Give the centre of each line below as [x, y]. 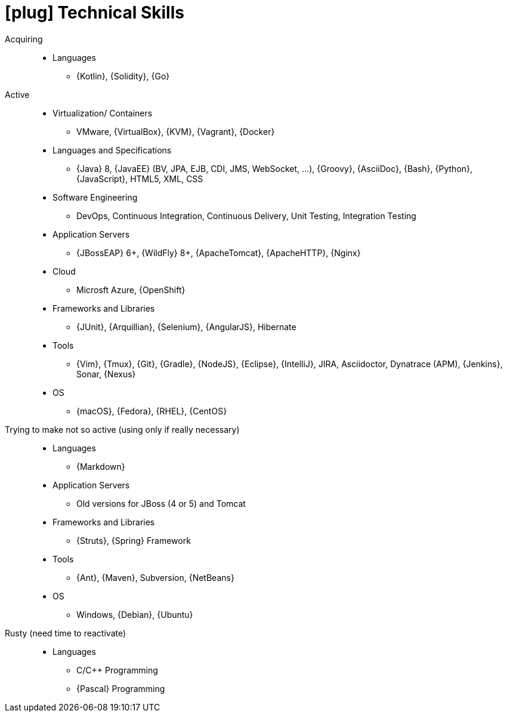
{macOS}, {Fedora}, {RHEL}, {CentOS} [152, 411]
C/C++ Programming [117, 670]
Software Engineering [95, 197]
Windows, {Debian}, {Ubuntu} [135, 614]
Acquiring [24, 39]
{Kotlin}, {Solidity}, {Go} [123, 76]
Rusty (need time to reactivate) [66, 633]
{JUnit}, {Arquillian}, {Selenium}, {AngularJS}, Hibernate [186, 327]
